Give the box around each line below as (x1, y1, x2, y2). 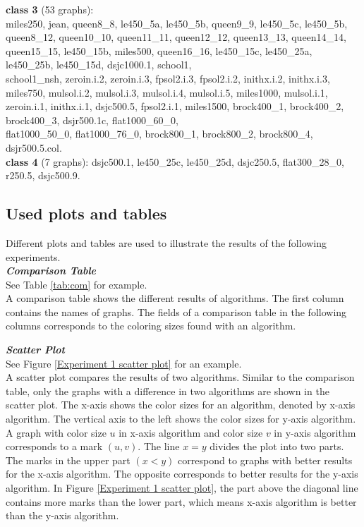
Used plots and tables (6, 202, 167, 224)
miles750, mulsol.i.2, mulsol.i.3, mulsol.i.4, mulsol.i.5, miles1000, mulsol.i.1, (6, 85, 328, 99)
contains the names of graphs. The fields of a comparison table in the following (6, 304, 347, 319)
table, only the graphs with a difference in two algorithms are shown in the (6, 383, 329, 398)
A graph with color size (6, 425, 107, 440)
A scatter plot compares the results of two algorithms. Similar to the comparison (6, 370, 355, 384)
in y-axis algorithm (274, 425, 356, 440)
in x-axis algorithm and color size (119, 425, 263, 440)
